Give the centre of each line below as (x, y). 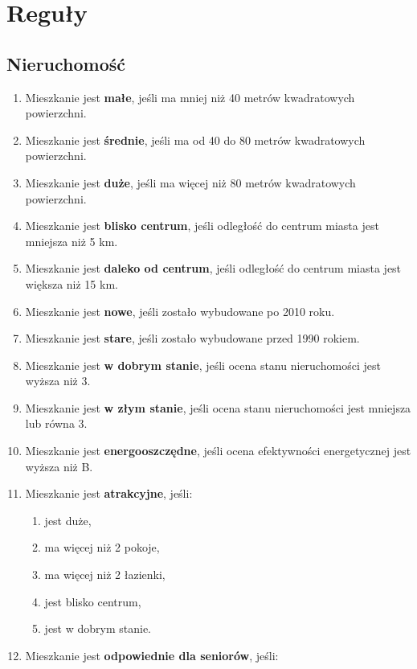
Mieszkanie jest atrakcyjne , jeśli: (109, 493)
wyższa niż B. (59, 466)
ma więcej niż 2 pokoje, (102, 547)
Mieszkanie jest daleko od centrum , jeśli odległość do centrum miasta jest (213, 268)
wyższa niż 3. (58, 381)
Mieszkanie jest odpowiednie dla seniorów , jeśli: (152, 655)
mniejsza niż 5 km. (72, 241)
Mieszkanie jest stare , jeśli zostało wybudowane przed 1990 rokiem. (192, 338)
